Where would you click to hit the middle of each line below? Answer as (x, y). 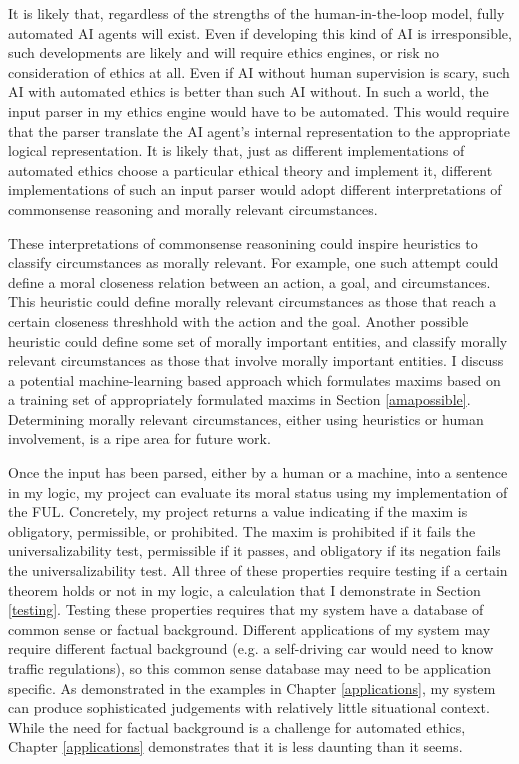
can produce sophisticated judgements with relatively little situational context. (249, 707)
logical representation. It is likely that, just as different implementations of (236, 150)
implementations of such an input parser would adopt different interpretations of (255, 189)
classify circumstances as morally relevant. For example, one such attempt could (253, 262)
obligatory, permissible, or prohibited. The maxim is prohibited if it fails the (242, 530)
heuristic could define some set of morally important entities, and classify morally (258, 340)
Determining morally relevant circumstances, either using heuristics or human (246, 418)
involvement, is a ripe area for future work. (139, 438)
